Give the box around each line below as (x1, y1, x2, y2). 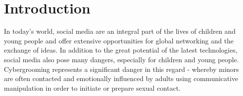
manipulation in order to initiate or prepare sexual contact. (4, 82, 181, 93)
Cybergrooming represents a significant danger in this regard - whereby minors (4, 64, 239, 74)
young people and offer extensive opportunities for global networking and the (4, 35, 234, 45)
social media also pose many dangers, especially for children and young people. (4, 54, 239, 64)
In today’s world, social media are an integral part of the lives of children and (4, 26, 236, 36)
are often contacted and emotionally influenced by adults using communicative (4, 73, 238, 83)
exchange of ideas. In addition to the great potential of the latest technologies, (4, 45, 238, 55)
